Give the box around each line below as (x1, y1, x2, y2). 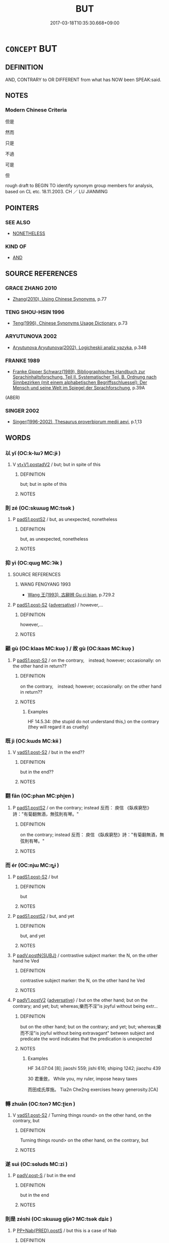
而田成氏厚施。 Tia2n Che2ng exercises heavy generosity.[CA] (27, 1086, 158, 1092)
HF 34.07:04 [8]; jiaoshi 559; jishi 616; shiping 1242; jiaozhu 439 (27, 1065, 161, 1071)
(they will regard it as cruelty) (27, 724, 89, 730)
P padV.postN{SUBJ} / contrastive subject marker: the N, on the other (12, 952, 158, 958)
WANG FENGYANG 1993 (20, 581, 71, 587)
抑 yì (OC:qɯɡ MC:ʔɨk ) (5, 559, 63, 566)
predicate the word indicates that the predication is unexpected (20, 1036, 152, 1042)
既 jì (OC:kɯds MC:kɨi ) (5, 737, 62, 744)
